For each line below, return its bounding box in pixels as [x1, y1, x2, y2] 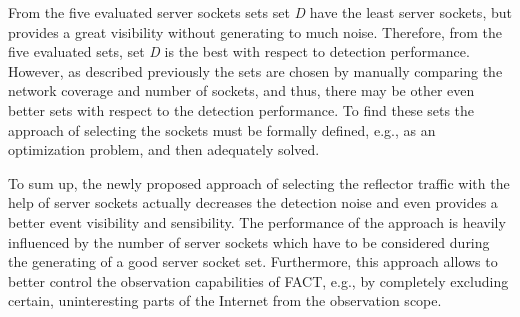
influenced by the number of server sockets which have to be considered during [8, 231, 490, 252]
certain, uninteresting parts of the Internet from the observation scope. [8, 290, 442, 311]
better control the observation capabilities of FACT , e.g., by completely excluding [8, 270, 509, 291]
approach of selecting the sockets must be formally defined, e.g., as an [8, 119, 436, 140]
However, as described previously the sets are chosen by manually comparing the [8, 60, 503, 81]
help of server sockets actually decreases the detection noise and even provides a [8, 192, 498, 213]
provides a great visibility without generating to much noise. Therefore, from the [8, 21, 502, 42]
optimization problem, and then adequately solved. [8, 139, 320, 160]
